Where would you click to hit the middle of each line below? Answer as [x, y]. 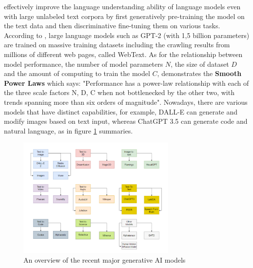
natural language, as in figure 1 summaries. [68, 130]
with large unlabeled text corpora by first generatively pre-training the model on [124, 16]
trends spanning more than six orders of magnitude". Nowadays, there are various [126, 102]
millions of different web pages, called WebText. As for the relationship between [123, 54]
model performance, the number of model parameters [84, 64]
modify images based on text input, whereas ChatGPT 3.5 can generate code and [126, 121]
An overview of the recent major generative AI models [105, 259]
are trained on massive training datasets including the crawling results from [117, 45]
